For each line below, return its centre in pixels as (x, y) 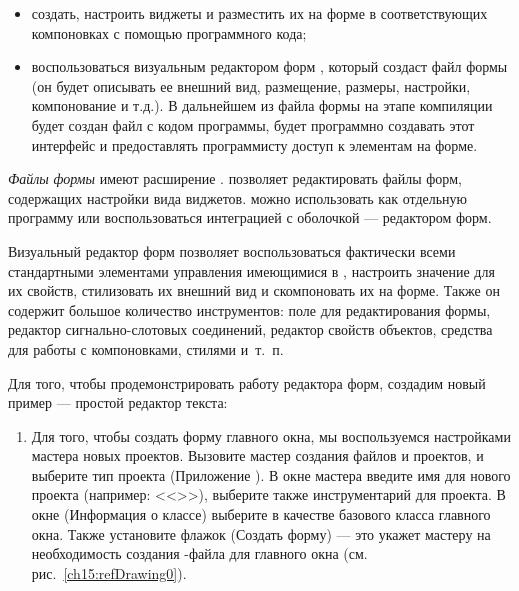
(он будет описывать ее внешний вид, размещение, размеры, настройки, (251, 85)
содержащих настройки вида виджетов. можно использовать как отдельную (238, 197)
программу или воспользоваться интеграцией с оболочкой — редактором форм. (250, 217)
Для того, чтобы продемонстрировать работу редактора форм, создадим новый (247, 382)
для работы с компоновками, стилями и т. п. (146, 348)
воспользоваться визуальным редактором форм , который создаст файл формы (269, 66)
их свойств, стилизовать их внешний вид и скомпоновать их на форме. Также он (254, 290)
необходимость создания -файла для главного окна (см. (199, 553)
